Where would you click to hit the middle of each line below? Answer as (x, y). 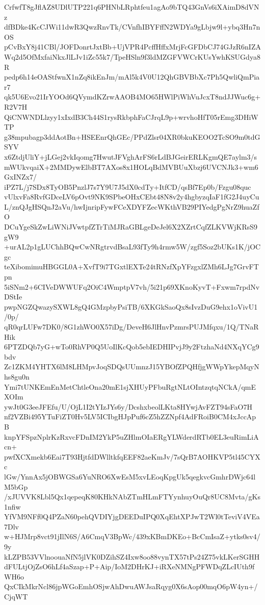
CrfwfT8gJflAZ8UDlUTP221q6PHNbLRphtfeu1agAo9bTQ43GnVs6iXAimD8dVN (132, 7)
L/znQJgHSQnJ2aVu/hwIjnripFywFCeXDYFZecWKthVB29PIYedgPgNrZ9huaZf (132, 206)
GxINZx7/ (20, 177)
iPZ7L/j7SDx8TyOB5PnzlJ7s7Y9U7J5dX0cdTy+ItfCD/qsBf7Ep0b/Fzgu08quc (128, 186)
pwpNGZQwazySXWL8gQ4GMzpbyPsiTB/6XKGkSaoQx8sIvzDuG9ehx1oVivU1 (131, 306)
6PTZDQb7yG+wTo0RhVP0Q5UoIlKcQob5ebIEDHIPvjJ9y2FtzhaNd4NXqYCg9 (132, 347)
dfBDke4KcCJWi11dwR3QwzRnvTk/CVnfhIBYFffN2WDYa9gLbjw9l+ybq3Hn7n (132, 27)
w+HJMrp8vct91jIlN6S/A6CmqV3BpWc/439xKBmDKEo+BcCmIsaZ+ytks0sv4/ (132, 536)
